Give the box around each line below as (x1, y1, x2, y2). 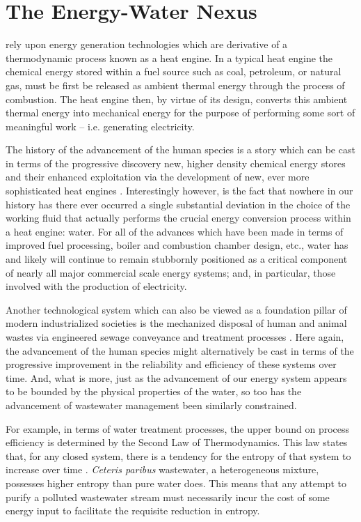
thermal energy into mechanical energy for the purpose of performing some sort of (6, 105, 355, 120)
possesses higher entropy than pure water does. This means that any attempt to (6, 475, 346, 490)
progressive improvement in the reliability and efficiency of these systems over (6, 357, 337, 371)
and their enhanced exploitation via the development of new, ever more (6, 169, 310, 184)
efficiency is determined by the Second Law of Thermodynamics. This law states (6, 435, 348, 450)
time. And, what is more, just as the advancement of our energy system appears (6, 370, 347, 385)
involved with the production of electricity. (6, 279, 187, 293)
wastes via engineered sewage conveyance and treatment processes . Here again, (6, 330, 344, 344)
